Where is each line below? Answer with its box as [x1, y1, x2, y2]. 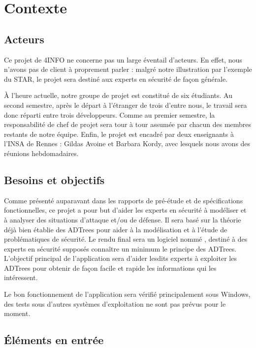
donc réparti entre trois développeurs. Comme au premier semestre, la [4, 109, 215, 120]
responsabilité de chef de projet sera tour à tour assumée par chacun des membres [4, 119, 252, 129]
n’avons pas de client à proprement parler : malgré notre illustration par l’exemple [4, 64, 252, 74]
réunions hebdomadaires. [4, 148, 79, 158]
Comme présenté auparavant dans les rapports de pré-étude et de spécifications [4, 195, 243, 205]
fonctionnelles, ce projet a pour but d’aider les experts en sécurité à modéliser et [4, 205, 247, 215]
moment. [4, 308, 31, 318]
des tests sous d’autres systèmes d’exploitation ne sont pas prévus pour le [4, 298, 226, 309]
